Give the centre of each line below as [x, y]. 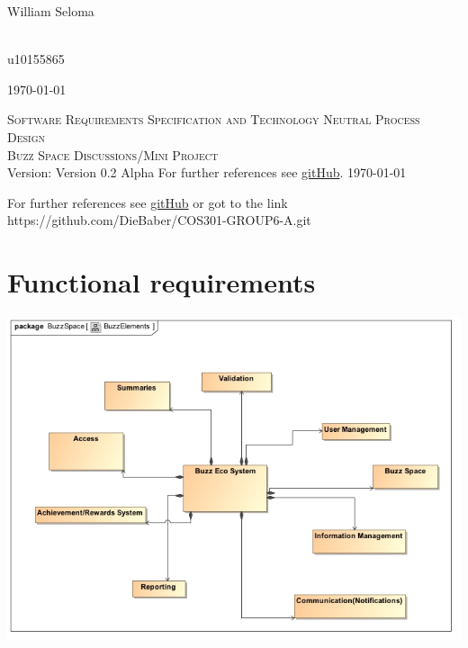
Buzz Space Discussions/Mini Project [113, 154]
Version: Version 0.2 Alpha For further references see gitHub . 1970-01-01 [207, 172]
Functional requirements [162, 282]
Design [27, 136]
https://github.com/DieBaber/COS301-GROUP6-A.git [159, 220]
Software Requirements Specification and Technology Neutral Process [214, 119]
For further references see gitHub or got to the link [148, 202]
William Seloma [51, 11]
